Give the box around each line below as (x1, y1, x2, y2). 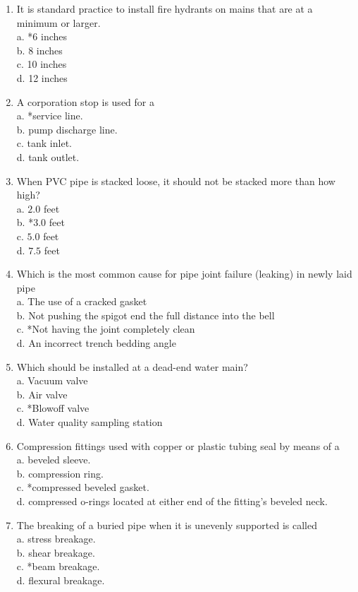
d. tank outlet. (16, 149, 80, 164)
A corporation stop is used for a (16, 94, 154, 109)
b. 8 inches (16, 42, 63, 57)
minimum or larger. (16, 15, 101, 30)
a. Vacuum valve (16, 373, 88, 388)
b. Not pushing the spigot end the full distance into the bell (16, 307, 275, 322)
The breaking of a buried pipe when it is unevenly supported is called (16, 517, 318, 532)
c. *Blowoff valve (16, 401, 89, 415)
